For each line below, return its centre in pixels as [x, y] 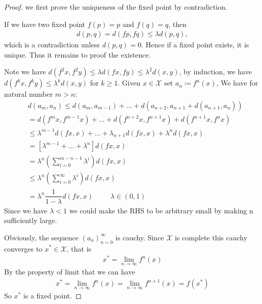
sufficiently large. [31, 220]
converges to [23, 248]
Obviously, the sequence [41, 237]
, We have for [237, 83]
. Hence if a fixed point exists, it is [195, 45]
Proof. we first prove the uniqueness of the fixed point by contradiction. [116, 7]
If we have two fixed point [45, 24]
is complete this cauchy [211, 237]
